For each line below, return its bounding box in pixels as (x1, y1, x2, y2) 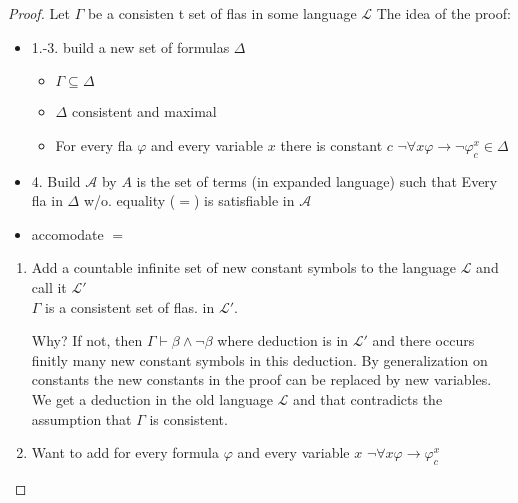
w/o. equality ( (83, 190, 176, 211)
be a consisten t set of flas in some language (87, 3, 357, 23)
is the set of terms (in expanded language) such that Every (136, 170, 498, 191)
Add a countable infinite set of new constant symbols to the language (31, 257, 456, 278)
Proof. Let (8, 3, 70, 23)
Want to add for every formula (31, 442, 219, 463)
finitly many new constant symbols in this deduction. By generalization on (31, 349, 488, 370)
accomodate (31, 223, 104, 244)
